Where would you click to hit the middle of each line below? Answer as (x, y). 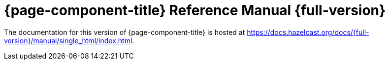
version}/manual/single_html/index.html (68, 40)
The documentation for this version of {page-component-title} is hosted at (125, 32)
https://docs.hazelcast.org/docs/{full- (308, 32)
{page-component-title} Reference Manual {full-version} (195, 10)
